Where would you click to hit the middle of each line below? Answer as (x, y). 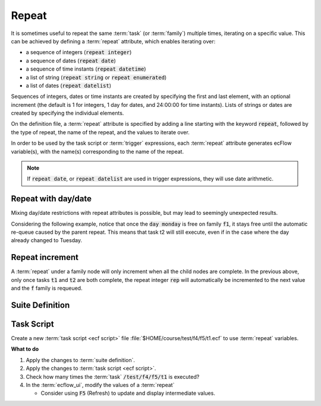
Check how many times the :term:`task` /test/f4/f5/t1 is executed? (113, 376)
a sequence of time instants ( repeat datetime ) (86, 69)
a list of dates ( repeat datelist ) (69, 85)
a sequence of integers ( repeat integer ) (79, 52)
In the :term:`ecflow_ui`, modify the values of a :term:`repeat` (100, 385)
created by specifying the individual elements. (67, 113)
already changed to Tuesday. (47, 240)
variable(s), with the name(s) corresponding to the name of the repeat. (97, 151)
